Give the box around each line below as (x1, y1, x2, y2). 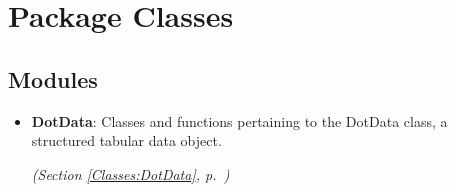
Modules (8, 63, 98, 94)
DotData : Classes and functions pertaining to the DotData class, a (31, 110, 448, 131)
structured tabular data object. (31, 130, 222, 151)
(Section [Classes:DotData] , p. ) (31, 163, 230, 184)
